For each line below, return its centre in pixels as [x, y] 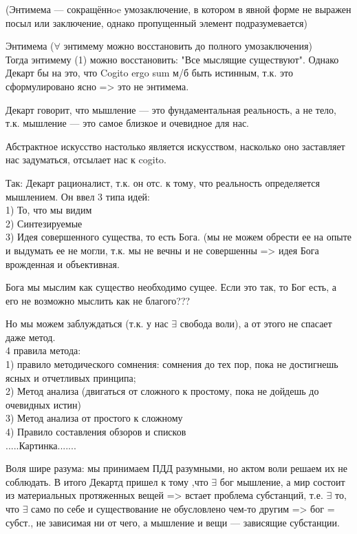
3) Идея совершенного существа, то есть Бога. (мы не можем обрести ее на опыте [178, 237]
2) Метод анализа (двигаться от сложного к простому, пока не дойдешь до [162, 391]
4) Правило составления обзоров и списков [96, 432]
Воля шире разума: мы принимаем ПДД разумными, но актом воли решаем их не [177, 468]
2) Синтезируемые [44, 223]
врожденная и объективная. [63, 264]
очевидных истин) [43, 404]
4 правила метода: [43, 350]
